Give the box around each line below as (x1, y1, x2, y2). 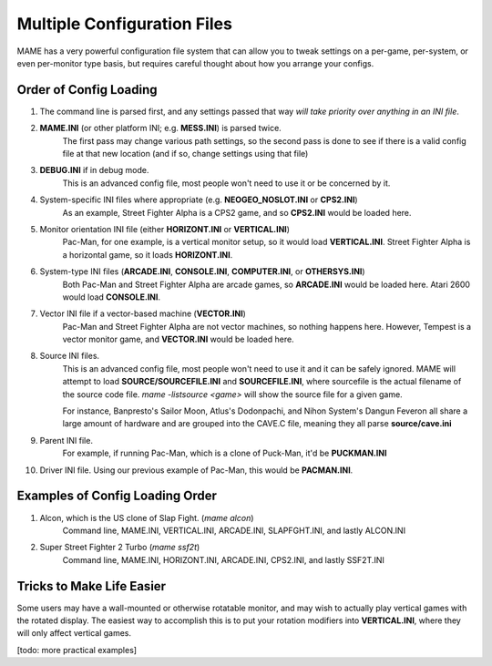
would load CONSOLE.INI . (62, 292, 161, 302)
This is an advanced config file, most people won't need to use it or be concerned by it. (62, 178, 391, 189)
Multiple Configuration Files (16, 14, 232, 34)
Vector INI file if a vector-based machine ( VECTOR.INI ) (39, 308, 246, 319)
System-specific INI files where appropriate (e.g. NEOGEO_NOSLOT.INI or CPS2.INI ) (39, 194, 359, 205)
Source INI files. (39, 351, 100, 362)
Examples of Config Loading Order (16, 488, 218, 504)
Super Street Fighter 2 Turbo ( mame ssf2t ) (39, 542, 200, 553)
